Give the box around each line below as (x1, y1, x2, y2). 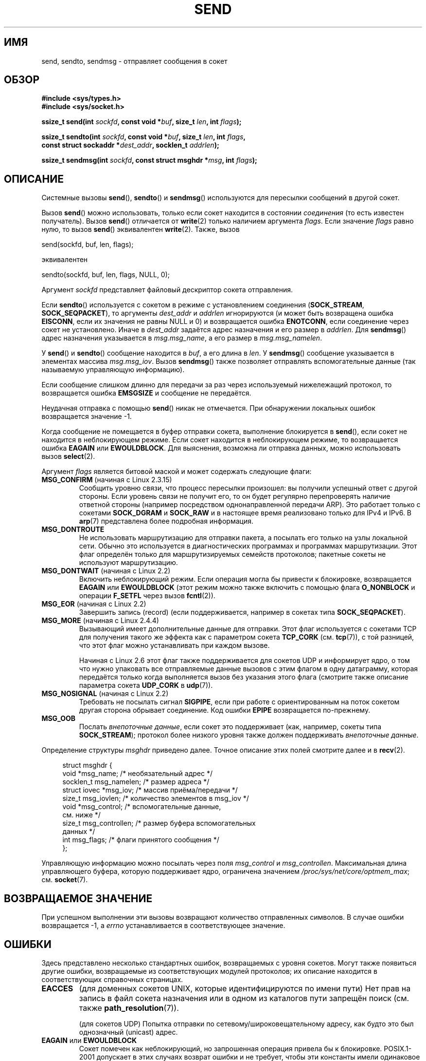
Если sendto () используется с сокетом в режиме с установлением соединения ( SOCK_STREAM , (41, 301, 364, 309)
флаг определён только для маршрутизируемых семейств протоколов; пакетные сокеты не (79, 550, 386, 559)
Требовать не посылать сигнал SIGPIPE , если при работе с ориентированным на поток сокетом (79, 698, 400, 706)
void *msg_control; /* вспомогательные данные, (62, 802, 221, 811)
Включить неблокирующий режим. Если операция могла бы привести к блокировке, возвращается (79, 575, 412, 584)
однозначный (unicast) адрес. (79, 1027, 178, 1036)
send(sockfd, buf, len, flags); (41, 240, 134, 249)
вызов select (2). (41, 452, 95, 461)
